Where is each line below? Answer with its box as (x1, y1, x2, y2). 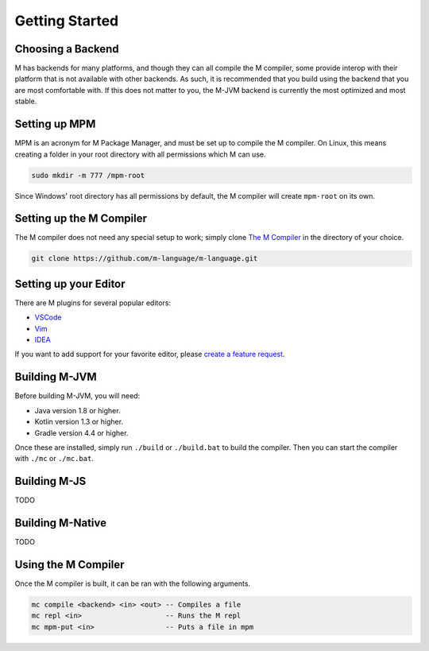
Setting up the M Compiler (14, 211, 147, 226)
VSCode (34, 312, 62, 322)
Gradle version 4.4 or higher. (34, 428, 129, 437)
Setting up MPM (14, 118, 96, 131)
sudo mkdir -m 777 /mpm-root (31, 171, 145, 180)
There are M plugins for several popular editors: (14, 298, 171, 308)
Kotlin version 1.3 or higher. (34, 417, 123, 427)
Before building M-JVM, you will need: (14, 391, 141, 401)
